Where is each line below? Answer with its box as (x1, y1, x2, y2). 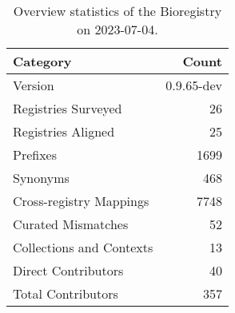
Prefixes (13, 145, 58, 164)
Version (13, 76, 54, 94)
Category (13, 52, 72, 70)
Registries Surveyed (13, 99, 122, 117)
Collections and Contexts (13, 238, 153, 256)
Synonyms (13, 168, 70, 187)
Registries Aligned (13, 122, 115, 141)
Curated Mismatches (13, 215, 129, 233)
